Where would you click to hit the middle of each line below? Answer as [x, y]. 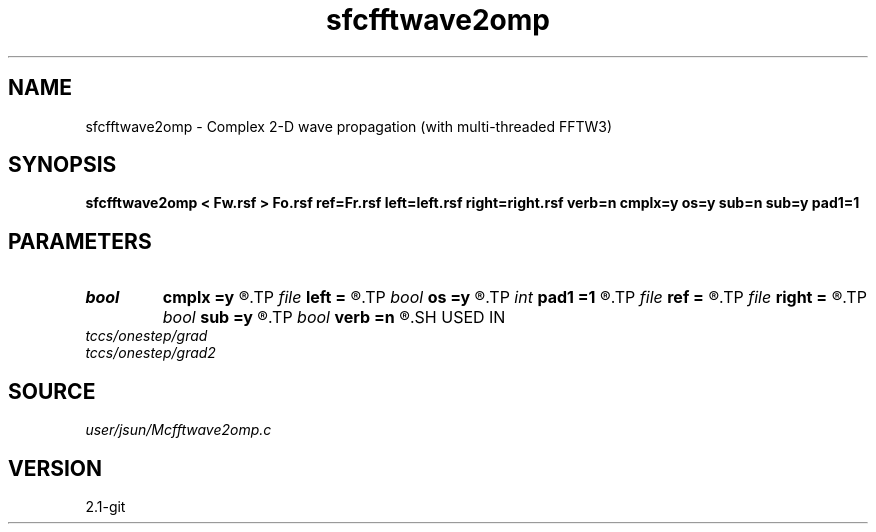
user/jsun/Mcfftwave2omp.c [178, 430]
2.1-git [105, 506]
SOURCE [52, 391]
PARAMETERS [80, 241]
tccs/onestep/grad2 [150, 353]
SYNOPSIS [62, 165]
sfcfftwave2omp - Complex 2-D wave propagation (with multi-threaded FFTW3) [349, 126]
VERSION [55, 468]
